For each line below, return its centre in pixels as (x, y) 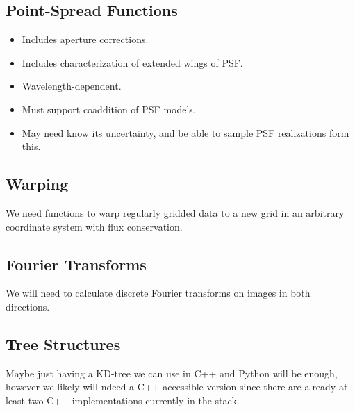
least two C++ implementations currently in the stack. (123, 400)
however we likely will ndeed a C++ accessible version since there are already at (177, 387)
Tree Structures (63, 344)
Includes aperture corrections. (85, 39)
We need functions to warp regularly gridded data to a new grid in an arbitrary (175, 212)
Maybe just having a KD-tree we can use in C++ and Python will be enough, (172, 373)
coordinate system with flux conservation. (94, 226)
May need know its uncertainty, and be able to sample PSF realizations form (185, 132)
